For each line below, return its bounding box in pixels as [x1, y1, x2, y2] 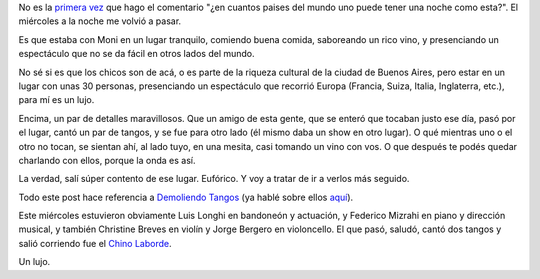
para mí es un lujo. [18, 94, 95, 106]
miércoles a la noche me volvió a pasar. [18, 15, 182, 27]
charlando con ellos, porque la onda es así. [18, 154, 196, 166]
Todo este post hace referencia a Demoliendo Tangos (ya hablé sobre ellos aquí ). [18, 191, 354, 203]
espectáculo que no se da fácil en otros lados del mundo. [18, 48, 255, 60]
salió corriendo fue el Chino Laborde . [18, 237, 172, 249]
